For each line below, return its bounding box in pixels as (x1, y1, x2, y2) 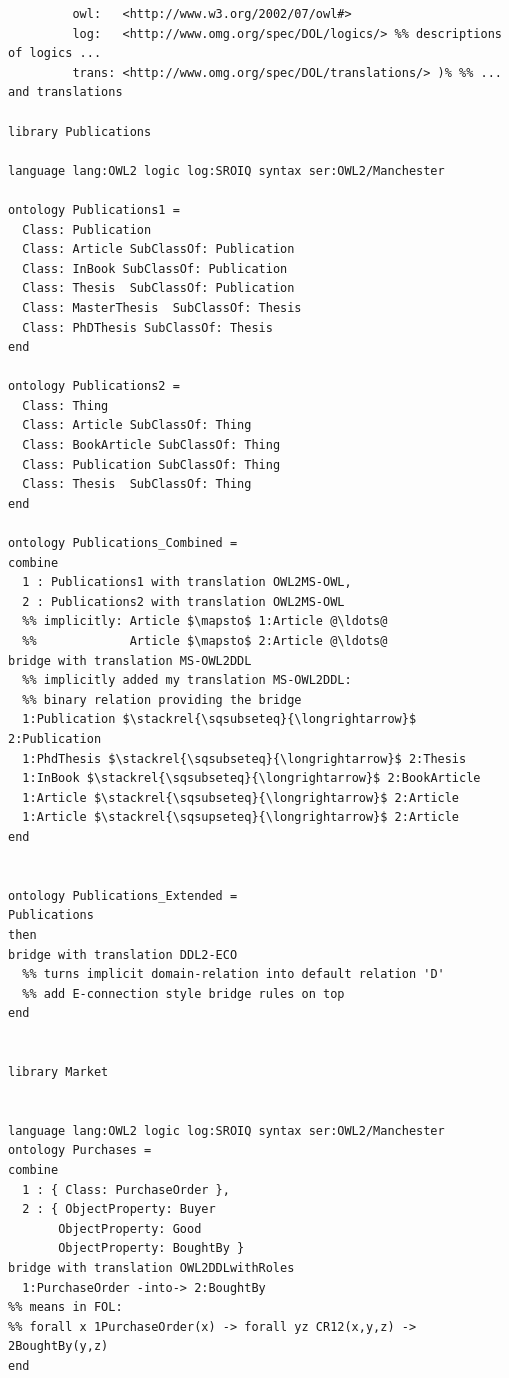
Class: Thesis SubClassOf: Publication (22, 281, 295, 296)
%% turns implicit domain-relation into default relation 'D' (22, 967, 445, 982)
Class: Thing (22, 398, 109, 413)
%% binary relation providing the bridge (22, 692, 302, 707)
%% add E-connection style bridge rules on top (22, 986, 345, 1001)
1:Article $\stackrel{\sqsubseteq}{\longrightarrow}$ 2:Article (22, 790, 460, 805)
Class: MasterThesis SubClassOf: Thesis (22, 300, 302, 315)
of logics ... (8, 46, 102, 61)
